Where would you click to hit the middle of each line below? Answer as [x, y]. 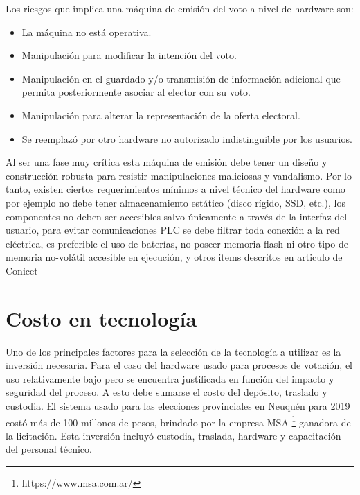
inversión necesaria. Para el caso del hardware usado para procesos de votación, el [179, 365]
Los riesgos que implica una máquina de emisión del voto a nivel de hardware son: [180, 8]
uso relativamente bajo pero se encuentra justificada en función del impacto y [170, 378]
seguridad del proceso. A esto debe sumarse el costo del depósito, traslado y [166, 392]
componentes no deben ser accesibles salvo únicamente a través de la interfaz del [177, 216]
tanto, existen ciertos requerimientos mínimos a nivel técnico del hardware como [175, 189]
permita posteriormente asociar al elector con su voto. [136, 92]
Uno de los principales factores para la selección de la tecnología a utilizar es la [173, 351]
